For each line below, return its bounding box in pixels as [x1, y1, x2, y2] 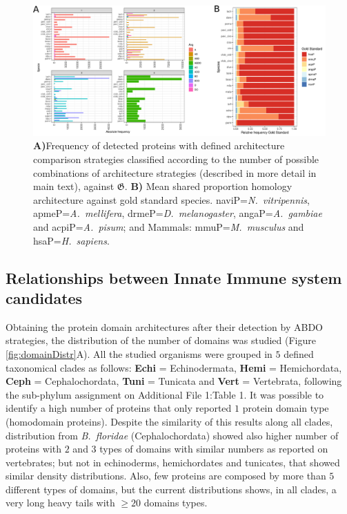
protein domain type [242, 401, 329, 415]
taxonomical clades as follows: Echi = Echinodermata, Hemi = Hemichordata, [6, 360, 342, 374]
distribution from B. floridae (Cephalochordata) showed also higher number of [6, 428, 339, 442]
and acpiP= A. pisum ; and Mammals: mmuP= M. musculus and [33, 219, 304, 234]
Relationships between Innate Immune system [6, 267, 342, 288]
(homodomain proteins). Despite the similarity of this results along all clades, [6, 414, 333, 428]
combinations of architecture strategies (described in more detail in [33, 165, 317, 180]
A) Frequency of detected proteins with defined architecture [33, 138, 285, 153]
